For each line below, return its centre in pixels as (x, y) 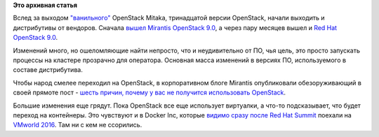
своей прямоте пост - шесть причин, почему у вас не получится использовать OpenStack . (149, 93)
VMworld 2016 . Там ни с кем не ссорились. (78, 125)
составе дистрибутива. (48, 70)
